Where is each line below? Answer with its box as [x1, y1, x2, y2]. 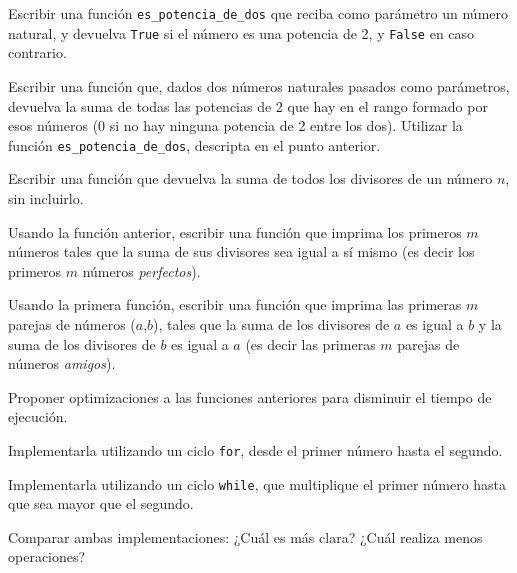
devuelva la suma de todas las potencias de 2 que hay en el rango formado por [8, 95, 488, 116]
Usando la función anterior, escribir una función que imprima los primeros [8, 221, 462, 242]
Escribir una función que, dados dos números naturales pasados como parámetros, [8, 75, 510, 96]
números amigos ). [8, 353, 116, 374]
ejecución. [8, 406, 68, 427]
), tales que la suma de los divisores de [153, 313, 390, 334]
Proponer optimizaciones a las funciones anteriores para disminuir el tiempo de [8, 386, 492, 407]
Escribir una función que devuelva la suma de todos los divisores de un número [8, 168, 493, 189]
